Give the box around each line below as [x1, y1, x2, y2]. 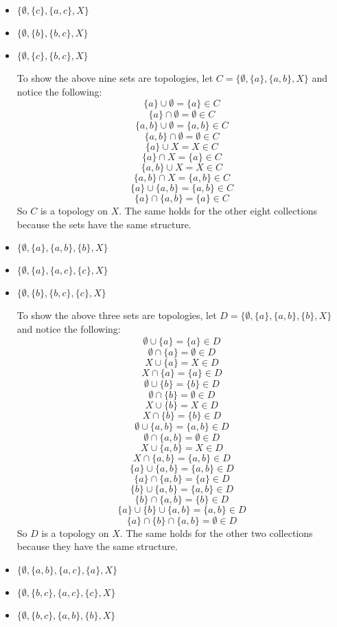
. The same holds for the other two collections [119, 525, 313, 540]
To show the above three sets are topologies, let [16, 308, 217, 322]
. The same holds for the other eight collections [119, 203, 318, 218]
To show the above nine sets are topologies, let [16, 71, 213, 85]
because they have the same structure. [16, 539, 178, 553]
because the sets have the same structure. [16, 217, 191, 231]
